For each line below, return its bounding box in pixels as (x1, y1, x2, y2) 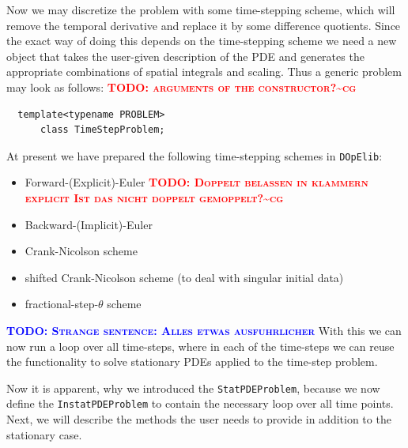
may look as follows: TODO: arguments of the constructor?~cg (6, 78, 357, 95)
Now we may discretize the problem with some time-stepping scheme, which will (6, 2, 395, 17)
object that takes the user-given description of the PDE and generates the (6, 47, 365, 64)
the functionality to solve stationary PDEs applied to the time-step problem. (6, 353, 378, 370)
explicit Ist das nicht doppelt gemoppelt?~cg (25, 190, 284, 205)
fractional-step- (25, 296, 99, 312)
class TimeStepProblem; (40, 124, 165, 136)
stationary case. (6, 426, 82, 442)
